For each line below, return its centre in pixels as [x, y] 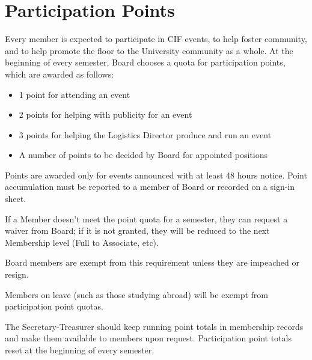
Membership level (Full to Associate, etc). [82, 242]
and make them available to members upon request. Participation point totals [148, 338]
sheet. [16, 199]
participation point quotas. [54, 306]
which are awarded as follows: [60, 74]
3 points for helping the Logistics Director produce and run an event [145, 134]
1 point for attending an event [75, 94]
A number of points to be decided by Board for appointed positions [143, 155]
